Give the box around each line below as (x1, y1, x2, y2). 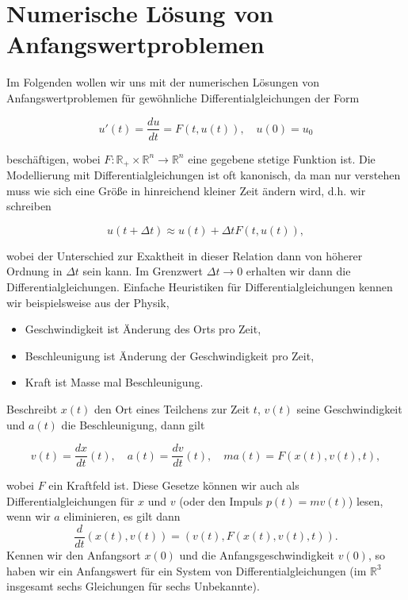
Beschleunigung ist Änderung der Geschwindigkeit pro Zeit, (25, 347, 315, 363)
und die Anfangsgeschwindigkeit (179, 547, 334, 563)
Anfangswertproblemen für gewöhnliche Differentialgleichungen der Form (6, 89, 360, 106)
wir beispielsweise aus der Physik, (6, 294, 170, 310)
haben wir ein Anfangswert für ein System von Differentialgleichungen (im (6, 562, 367, 579)
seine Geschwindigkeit (296, 400, 402, 417)
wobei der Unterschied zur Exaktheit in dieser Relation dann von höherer (6, 247, 363, 263)
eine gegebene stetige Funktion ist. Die (188, 150, 376, 167)
